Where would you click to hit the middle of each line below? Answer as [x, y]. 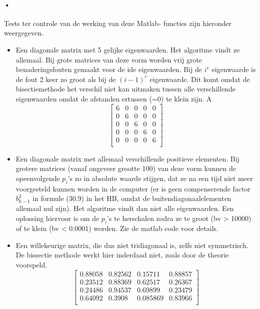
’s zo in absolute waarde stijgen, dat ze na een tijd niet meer [160, 178]
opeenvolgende [38, 178]
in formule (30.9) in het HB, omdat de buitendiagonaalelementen [132, 198]
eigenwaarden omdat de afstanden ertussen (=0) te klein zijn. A [114, 98]
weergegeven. [24, 33]
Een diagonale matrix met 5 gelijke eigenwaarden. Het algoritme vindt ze [128, 49]
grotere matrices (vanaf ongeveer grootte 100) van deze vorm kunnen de [126, 168]
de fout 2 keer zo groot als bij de [66, 79]
